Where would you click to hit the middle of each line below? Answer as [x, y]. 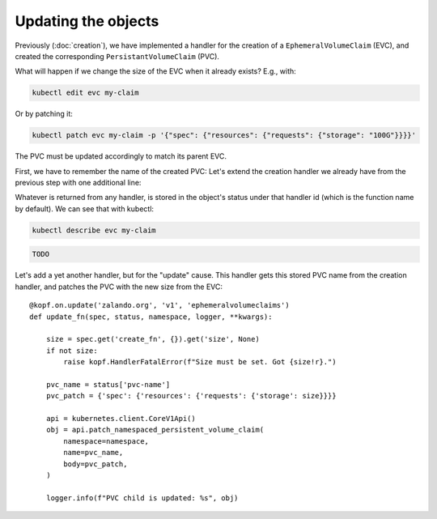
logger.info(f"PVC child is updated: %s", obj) [142, 498]
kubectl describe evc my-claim [94, 230]
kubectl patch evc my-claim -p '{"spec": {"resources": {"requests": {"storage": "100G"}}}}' [224, 135]
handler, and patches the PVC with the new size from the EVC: [119, 287]
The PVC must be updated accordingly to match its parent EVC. [121, 156]
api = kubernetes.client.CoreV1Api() [121, 419]
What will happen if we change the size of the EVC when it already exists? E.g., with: [156, 71]
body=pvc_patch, [95, 464]
